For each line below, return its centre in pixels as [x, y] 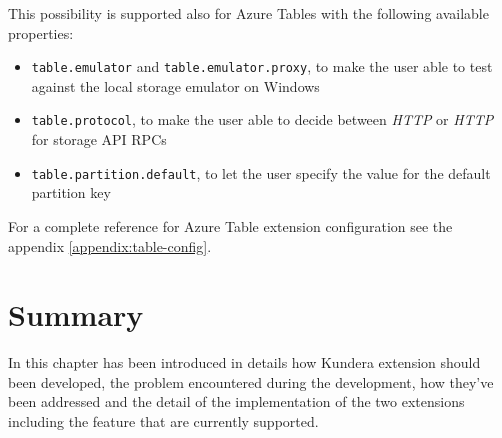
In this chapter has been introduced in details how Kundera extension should [244, 362]
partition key [71, 192]
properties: [41, 32]
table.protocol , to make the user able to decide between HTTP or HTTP [262, 119]
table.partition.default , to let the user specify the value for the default [261, 172]
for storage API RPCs [99, 139]
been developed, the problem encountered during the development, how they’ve [251, 381]
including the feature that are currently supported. [163, 421]
